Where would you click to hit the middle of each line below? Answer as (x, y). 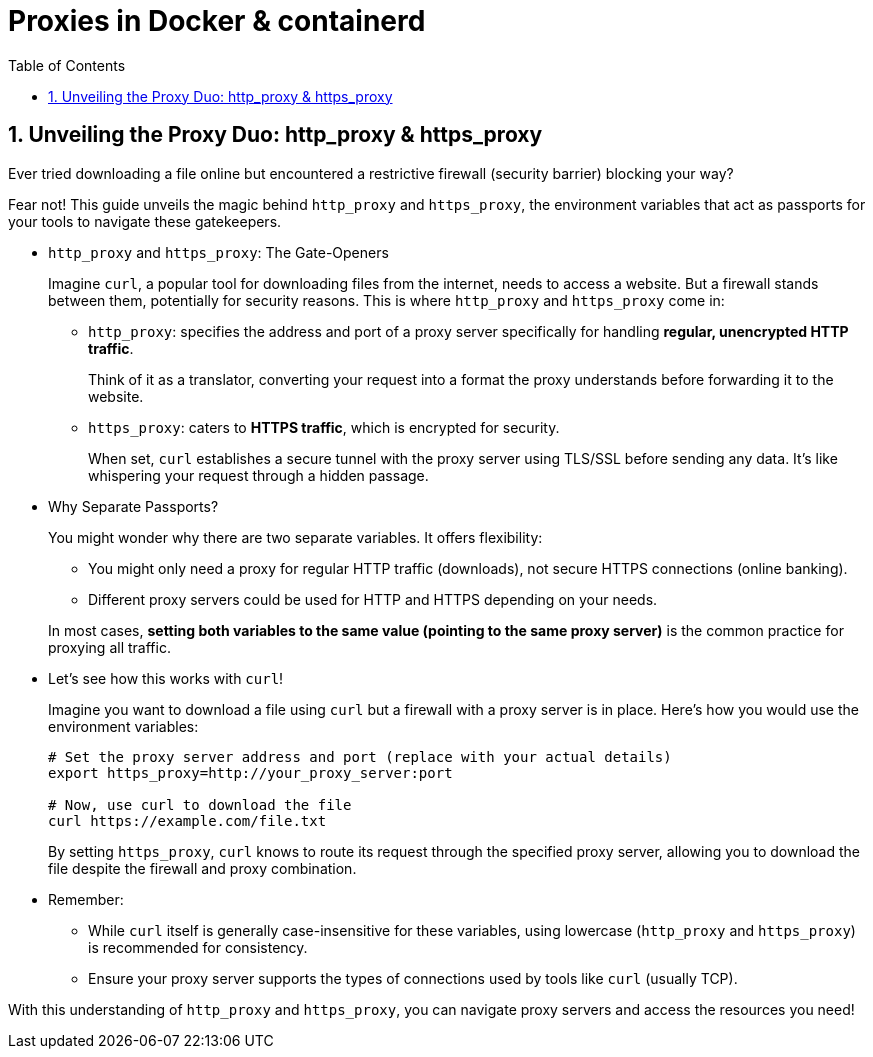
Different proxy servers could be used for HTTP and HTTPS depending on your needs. (373, 599)
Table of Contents (67, 65)
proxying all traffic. (109, 647)
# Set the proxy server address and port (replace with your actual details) (360, 756)
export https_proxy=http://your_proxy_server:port (250, 772)
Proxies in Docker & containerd (217, 21)
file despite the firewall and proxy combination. (202, 868)
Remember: (86, 899)
